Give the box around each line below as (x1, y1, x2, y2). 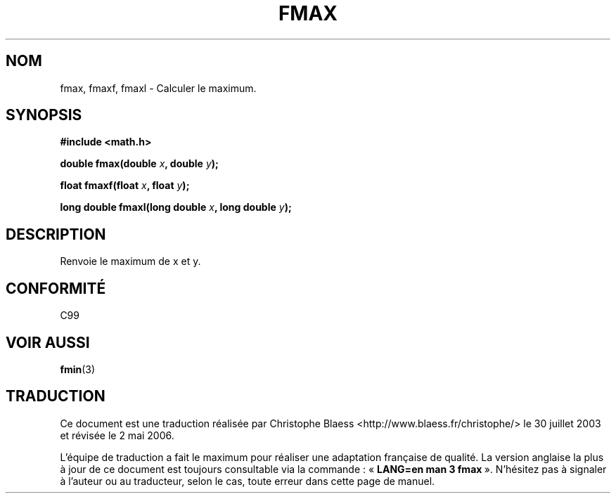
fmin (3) (60, 363, 96, 375)
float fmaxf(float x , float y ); (60, 179, 190, 192)
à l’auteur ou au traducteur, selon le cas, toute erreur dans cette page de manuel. (60, 474, 435, 487)
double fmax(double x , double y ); (60, 157, 219, 170)
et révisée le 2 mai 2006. (60, 429, 174, 441)
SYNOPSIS (6, 106, 82, 124)
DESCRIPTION (6, 225, 106, 243)
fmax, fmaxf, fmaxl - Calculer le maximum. (60, 82, 257, 94)
